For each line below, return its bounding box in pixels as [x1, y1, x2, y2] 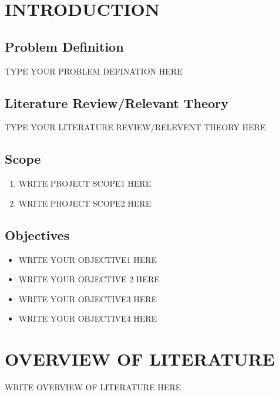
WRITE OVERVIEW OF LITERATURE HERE [5, 381, 181, 393]
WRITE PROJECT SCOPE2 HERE [18, 197, 152, 209]
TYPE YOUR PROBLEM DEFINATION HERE [5, 65, 183, 77]
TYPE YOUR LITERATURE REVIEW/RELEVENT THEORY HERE [5, 121, 266, 133]
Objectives [5, 225, 70, 244]
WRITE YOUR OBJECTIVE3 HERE [18, 292, 157, 305]
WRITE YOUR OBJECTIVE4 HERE [18, 312, 157, 325]
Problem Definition [5, 37, 124, 55]
